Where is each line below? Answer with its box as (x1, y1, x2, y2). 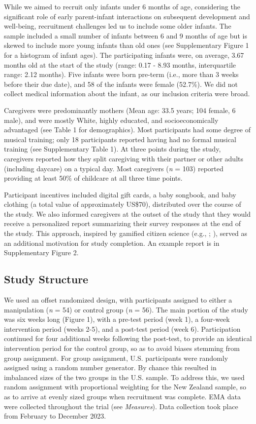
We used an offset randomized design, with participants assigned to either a (4, 295, 232, 305)
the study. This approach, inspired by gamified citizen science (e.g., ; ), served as (4, 228, 248, 238)
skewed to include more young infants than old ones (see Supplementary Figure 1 (4, 40, 249, 50)
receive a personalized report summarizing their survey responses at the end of (4, 218, 241, 229)
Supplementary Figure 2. (4, 247, 79, 258)
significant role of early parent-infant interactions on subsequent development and (4, 11, 250, 21)
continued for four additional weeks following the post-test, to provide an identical (4, 333, 252, 344)
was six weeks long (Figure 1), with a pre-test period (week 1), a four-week (4, 314, 230, 324)
